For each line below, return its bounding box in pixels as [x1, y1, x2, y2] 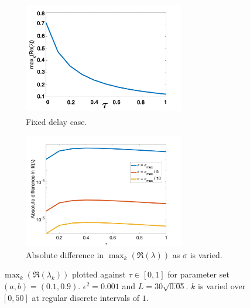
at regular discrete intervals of [32, 291, 140, 303]
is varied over [198, 279, 246, 292]
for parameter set [167, 268, 230, 280]
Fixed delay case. [26, 115, 87, 127]
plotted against [71, 268, 126, 280]
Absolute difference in [26, 248, 104, 260]
